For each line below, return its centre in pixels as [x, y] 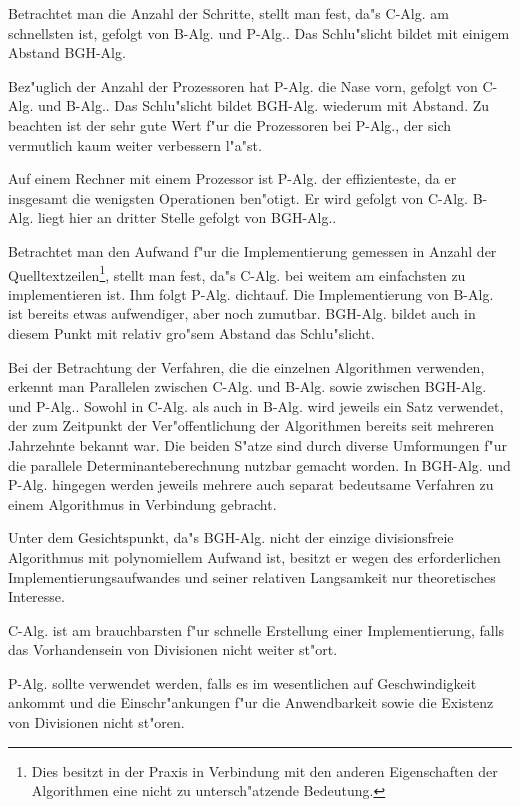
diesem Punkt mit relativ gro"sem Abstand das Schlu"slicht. [191, 332]
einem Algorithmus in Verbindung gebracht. [142, 503]
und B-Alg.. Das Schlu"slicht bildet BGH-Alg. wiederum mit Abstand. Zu [263, 105]
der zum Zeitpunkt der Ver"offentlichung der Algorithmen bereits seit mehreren [251, 425]
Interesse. [36, 596]
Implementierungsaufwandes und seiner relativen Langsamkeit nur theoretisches [252, 576]
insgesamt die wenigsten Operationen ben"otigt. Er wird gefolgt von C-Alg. [238, 197]
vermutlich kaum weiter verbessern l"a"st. [135, 144]
